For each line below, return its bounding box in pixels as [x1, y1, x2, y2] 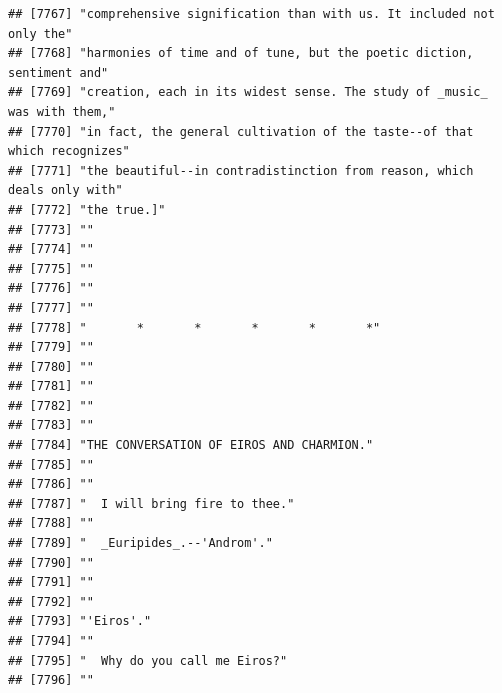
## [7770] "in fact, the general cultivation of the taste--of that [8, 124, 474, 139]
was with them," [8, 104, 116, 119]
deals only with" [8, 183, 123, 198]
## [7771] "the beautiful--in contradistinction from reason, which [8, 163, 474, 178]
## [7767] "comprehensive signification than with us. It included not [8, 7, 495, 21]
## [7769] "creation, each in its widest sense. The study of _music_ [8, 85, 488, 100]
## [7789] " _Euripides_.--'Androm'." [8, 536, 273, 551]
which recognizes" [8, 144, 130, 159]
